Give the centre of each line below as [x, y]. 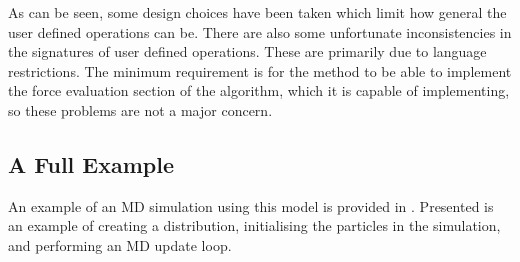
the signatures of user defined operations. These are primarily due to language [247, 51]
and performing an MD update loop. [120, 244]
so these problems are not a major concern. [140, 109]
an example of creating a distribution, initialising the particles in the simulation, [254, 225]
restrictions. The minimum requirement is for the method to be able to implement [260, 70]
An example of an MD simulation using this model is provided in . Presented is [251, 205]
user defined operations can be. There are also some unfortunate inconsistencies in [260, 31]
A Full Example [91, 163]
